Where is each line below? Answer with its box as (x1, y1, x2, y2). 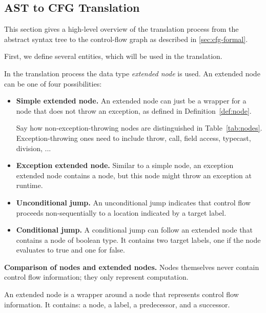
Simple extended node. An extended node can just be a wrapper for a (16, 95, 247, 106)
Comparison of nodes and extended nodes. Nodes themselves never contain (4, 261, 259, 272)
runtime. (16, 180, 43, 191)
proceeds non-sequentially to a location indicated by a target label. (16, 207, 227, 218)
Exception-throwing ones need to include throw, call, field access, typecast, (16, 132, 251, 143)
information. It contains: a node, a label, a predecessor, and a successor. (4, 299, 230, 309)
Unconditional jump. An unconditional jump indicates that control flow (16, 197, 251, 207)
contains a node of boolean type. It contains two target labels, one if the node (16, 234, 261, 245)
